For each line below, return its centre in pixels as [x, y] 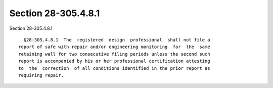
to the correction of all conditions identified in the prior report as [114, 68]
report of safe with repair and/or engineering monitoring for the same [114, 47]
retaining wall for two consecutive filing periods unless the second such [114, 54]
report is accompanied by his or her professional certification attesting [114, 61]
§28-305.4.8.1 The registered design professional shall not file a [117, 40]
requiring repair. [41, 75]
